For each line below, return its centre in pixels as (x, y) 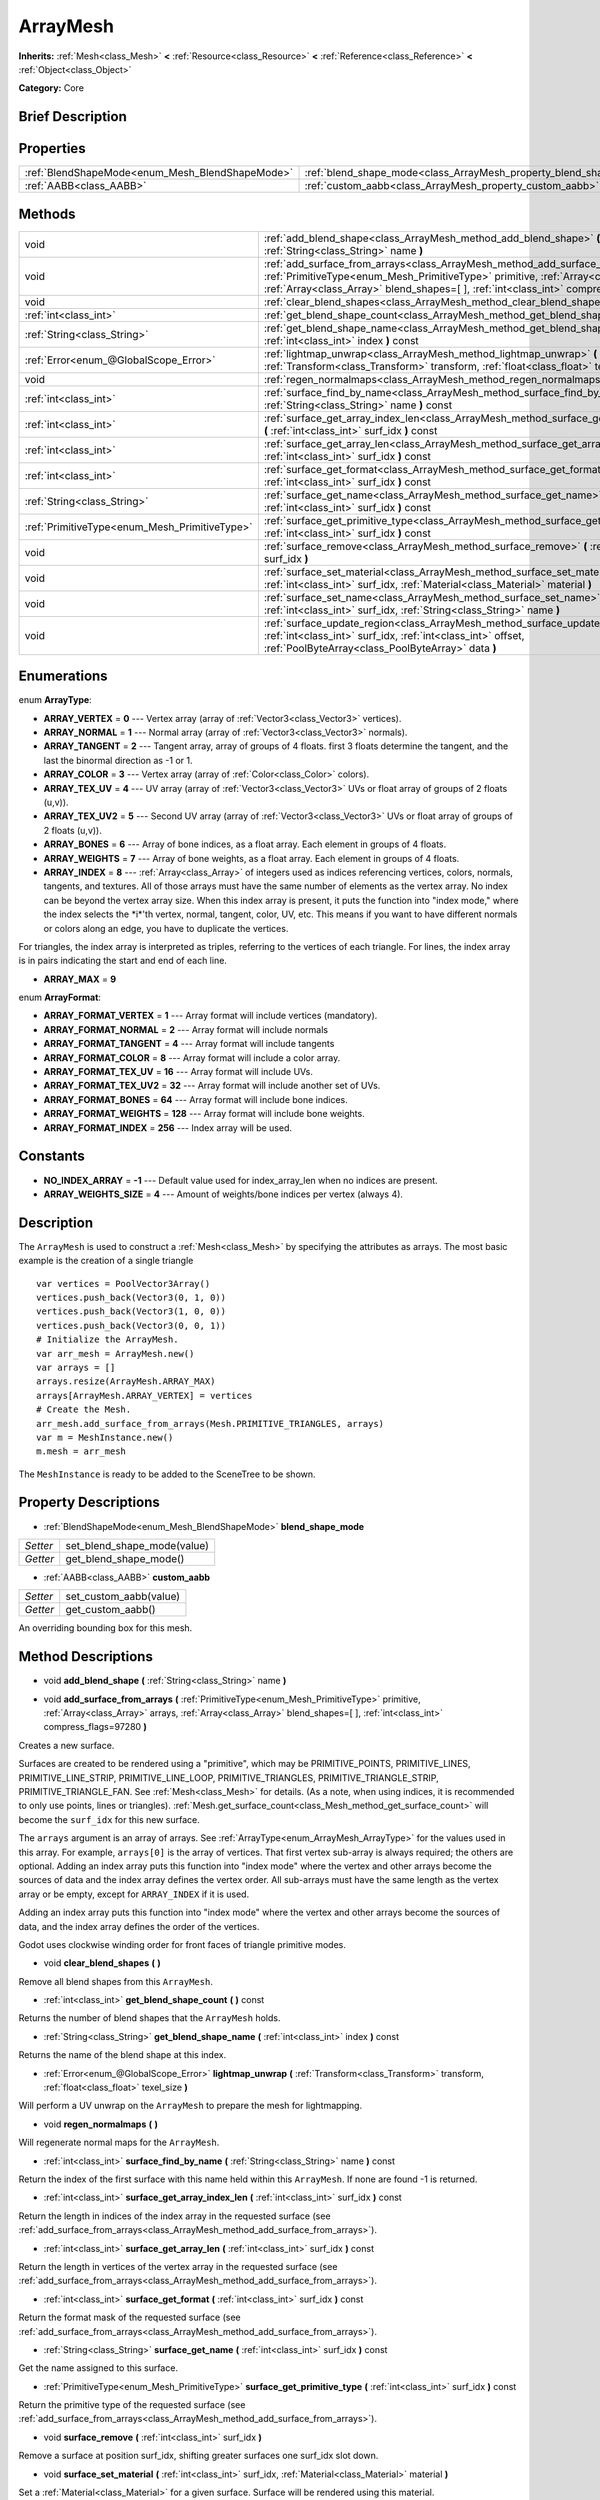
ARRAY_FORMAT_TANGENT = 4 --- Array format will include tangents (189, 1044)
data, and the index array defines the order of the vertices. (139, 1926)
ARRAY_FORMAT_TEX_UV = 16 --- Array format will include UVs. (178, 1072)
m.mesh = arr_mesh (81, 1451)
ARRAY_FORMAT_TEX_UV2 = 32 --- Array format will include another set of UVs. (212, 1086)
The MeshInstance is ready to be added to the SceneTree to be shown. (167, 1474)
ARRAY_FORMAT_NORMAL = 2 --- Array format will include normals (186, 1029)
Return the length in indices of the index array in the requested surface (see (174, 2216)
